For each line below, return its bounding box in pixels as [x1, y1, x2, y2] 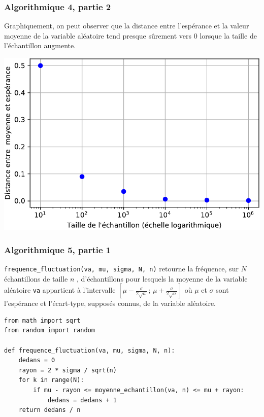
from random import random [4, 327, 95, 334]
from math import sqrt [4, 317, 81, 324]
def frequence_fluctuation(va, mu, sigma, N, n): [4, 346, 175, 354]
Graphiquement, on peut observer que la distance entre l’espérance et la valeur [4, 20, 249, 31]
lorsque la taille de [200, 30, 257, 41]
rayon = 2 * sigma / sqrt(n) [18, 366, 117, 374]
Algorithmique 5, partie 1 [4, 243, 111, 256]
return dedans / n [18, 406, 81, 414]
